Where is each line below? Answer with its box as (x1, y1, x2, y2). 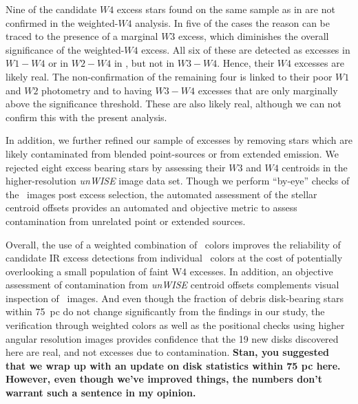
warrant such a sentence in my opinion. (6, 385, 196, 400)
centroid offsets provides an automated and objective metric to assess (6, 200, 297, 215)
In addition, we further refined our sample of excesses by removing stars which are (6, 133, 352, 147)
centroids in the (282, 160, 348, 174)
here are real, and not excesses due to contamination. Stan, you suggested (6, 345, 330, 359)
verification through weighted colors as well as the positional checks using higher (6, 318, 345, 332)
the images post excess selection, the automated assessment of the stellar (6, 187, 317, 201)
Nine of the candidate (6, 2, 97, 16)
